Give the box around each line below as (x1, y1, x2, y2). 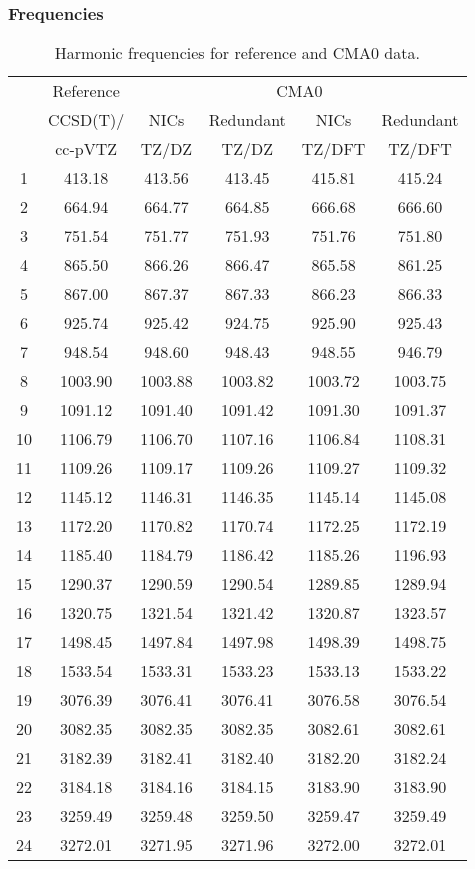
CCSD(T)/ (48, 108, 125, 132)
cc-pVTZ (55, 137, 118, 161)
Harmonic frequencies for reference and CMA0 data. (54, 41, 420, 65)
